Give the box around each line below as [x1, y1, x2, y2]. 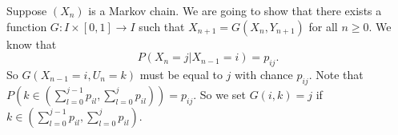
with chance [234, 66, 293, 82]
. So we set [193, 85, 247, 102]
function [6, 18, 47, 34]
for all [308, 18, 338, 34]
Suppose [6, 2, 47, 18]
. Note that [308, 66, 364, 82]
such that [139, 18, 185, 34]
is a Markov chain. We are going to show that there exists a [88, 2, 382, 18]
